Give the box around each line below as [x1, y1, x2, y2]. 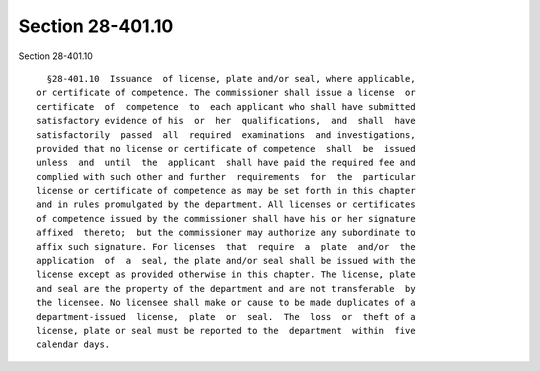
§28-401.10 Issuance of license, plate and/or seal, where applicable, [46, 73, 416, 84]
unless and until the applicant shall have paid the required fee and [36, 157, 416, 169]
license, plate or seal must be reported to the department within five [36, 325, 416, 336]
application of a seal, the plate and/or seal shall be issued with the [36, 255, 416, 267]
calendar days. [36, 339, 111, 350]
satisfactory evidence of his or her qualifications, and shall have [36, 115, 416, 127]
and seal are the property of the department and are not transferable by [36, 283, 416, 294]
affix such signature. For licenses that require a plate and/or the [36, 241, 416, 252]
